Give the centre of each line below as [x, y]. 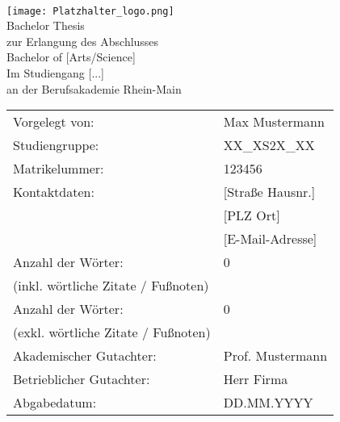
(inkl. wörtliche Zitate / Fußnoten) [111, 286]
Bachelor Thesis [46, 25]
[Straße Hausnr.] [269, 192]
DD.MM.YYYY [268, 403]
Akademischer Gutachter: [85, 356]
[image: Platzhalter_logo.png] [90, 11]
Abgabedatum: [55, 403]
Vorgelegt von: [54, 122]
